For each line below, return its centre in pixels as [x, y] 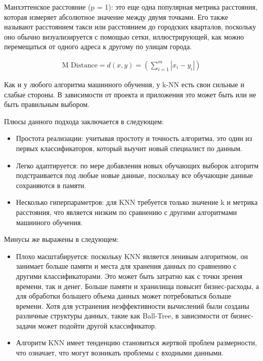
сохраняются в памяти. [51, 185]
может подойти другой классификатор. [97, 325]
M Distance [80, 65]
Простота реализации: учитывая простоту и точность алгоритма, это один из [134, 138]
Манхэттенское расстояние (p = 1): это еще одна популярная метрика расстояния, [131, 7]
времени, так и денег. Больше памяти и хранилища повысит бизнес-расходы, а [138, 286]
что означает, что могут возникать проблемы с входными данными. [120, 353]
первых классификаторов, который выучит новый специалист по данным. [129, 148]
